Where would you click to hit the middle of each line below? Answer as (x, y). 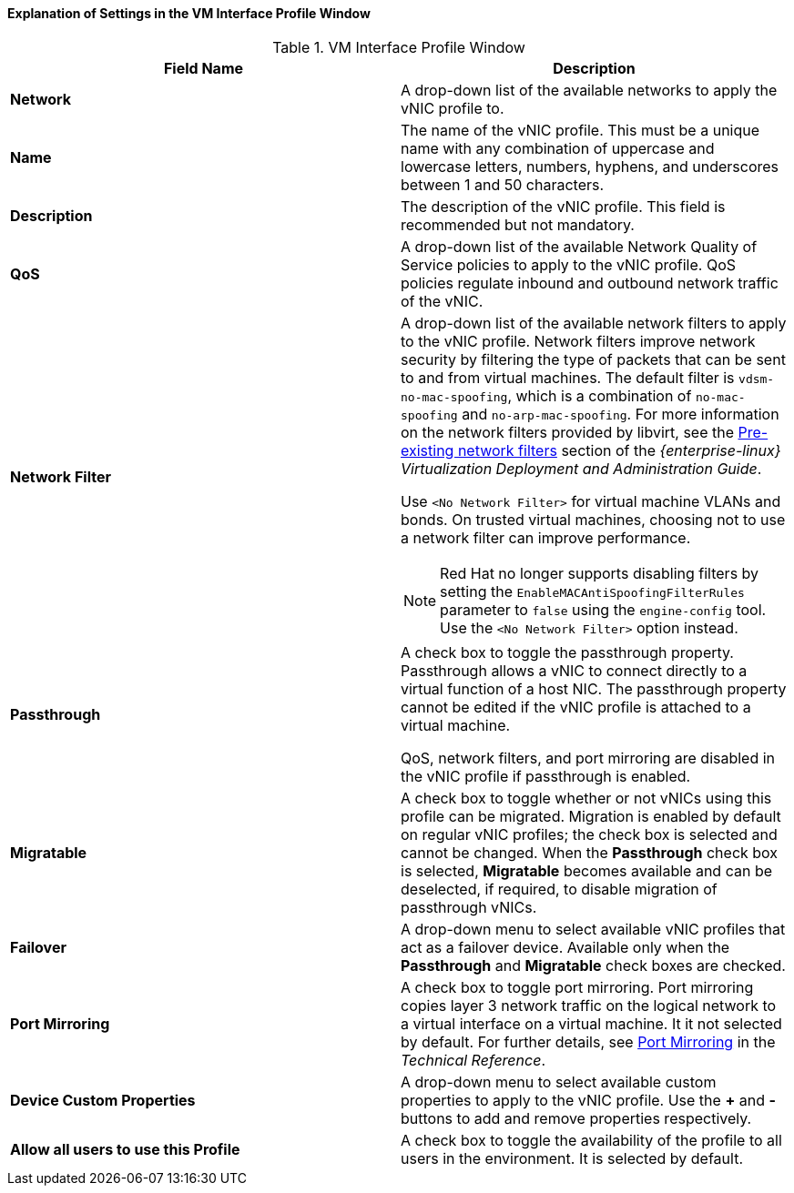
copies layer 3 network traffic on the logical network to (589, 1005)
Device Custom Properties (103, 1100)
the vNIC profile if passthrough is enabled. (546, 776)
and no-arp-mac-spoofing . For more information (621, 414)
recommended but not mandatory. (518, 224)
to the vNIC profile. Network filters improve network (578, 341)
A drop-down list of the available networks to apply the (589, 90)
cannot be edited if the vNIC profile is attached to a (576, 707)
